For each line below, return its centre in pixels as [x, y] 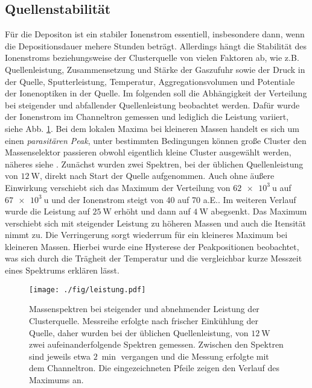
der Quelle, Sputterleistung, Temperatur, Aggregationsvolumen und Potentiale [150, 81]
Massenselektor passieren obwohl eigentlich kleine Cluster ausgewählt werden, [148, 152]
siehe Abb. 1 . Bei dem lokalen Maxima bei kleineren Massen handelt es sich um [152, 128]
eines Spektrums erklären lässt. [62, 270]
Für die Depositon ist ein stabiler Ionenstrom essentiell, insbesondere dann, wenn [155, 34]
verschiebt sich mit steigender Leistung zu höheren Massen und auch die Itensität [155, 223]
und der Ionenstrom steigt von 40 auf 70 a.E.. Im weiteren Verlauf [174, 199]
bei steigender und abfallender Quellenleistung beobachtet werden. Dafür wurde [152, 105]
